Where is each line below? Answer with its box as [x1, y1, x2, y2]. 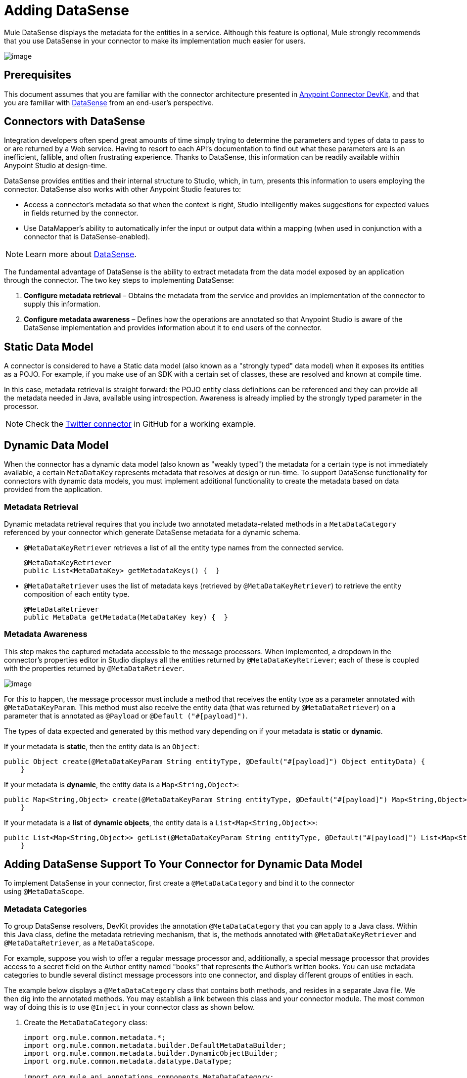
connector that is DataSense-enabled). [24, 232, 150, 241]
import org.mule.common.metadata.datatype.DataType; [24, 1057, 233, 1066]
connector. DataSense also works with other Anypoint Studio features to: [4, 185, 241, 194]
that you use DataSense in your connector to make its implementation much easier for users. [4, 36, 306, 45]
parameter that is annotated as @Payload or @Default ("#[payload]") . [4, 711, 248, 720]
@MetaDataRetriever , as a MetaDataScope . [4, 939, 155, 947]
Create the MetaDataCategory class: [24, 1018, 147, 1027]
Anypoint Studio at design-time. [4, 161, 107, 170]
